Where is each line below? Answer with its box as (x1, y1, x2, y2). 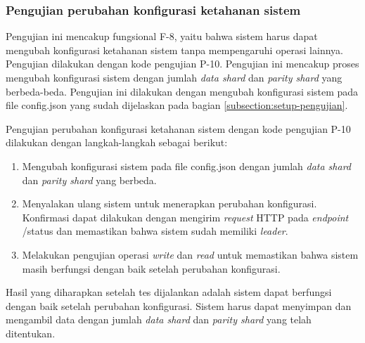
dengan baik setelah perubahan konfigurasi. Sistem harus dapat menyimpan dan (6, 298, 352, 313)
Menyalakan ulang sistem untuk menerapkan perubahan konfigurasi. (22, 196, 317, 211)
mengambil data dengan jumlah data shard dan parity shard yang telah (6, 312, 312, 327)
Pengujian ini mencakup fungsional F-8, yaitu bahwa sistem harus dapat (6, 29, 318, 44)
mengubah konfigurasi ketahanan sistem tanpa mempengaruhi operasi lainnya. (6, 42, 343, 57)
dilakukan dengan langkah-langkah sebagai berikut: (6, 135, 228, 150)
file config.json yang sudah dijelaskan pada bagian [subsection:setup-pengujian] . (6, 98, 348, 112)
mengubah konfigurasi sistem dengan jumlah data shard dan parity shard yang (6, 70, 342, 84)
